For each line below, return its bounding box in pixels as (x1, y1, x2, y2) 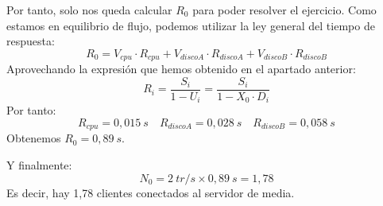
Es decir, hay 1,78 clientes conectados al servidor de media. (6, 184, 295, 200)
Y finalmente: (6, 156, 72, 173)
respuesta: (6, 33, 55, 49)
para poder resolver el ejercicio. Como (192, 2, 377, 17)
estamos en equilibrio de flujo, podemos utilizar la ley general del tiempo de (6, 17, 375, 33)
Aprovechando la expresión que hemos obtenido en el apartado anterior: (6, 60, 356, 77)
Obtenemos (6, 130, 61, 146)
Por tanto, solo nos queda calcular (6, 2, 172, 17)
